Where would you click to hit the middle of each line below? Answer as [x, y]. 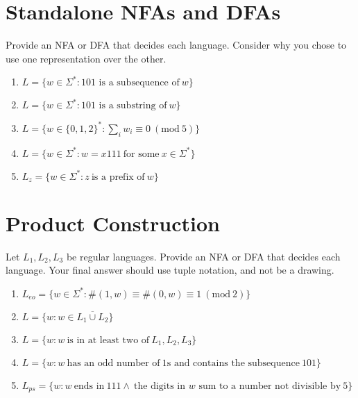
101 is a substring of [124, 106]
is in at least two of [108, 340]
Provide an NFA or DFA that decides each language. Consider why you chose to [176, 45]
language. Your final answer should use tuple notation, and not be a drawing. [170, 270]
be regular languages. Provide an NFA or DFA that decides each [203, 256]
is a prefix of [118, 177]
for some [141, 154]
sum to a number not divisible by [270, 386]
